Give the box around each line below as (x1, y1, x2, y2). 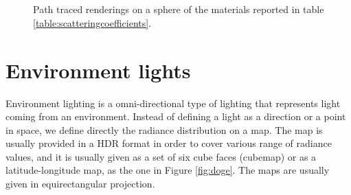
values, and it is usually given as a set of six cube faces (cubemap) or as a (5, 149, 317, 163)
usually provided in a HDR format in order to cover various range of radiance (5, 136, 332, 150)
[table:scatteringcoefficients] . (33, 15, 152, 30)
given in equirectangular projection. (5, 176, 155, 191)
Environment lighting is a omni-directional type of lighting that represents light (5, 95, 341, 110)
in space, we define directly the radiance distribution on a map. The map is (5, 122, 323, 137)
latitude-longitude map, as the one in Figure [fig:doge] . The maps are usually (5, 163, 330, 177)
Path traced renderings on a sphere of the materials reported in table (33, 2, 324, 16)
